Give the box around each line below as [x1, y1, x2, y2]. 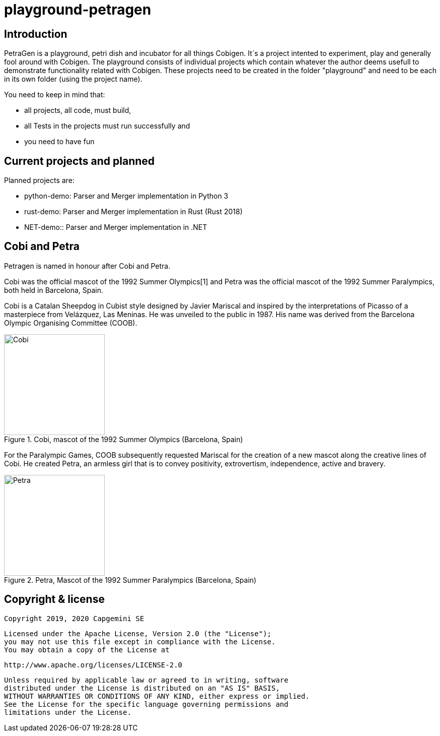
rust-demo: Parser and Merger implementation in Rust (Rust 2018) [24, 207, 243, 216]
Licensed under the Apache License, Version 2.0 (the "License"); [4, 629, 272, 638]
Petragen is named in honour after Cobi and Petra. [4, 261, 171, 270]
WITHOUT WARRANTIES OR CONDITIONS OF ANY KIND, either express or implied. [4, 692, 310, 700]
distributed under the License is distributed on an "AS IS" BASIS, [4, 684, 280, 692]
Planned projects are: [4, 176, 75, 185]
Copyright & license [4, 593, 105, 606]
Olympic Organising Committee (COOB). [4, 318, 137, 327]
